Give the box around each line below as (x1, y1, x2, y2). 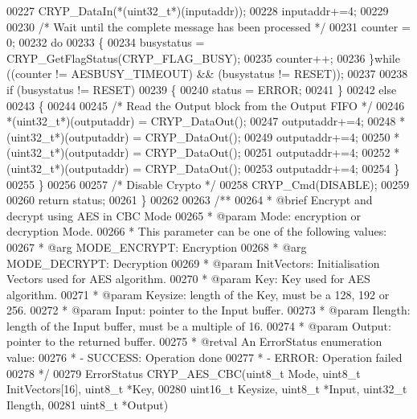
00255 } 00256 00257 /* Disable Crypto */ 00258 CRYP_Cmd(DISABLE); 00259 (6, 175, 410, 192)
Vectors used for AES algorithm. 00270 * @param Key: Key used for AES (6, 270, 370, 287)
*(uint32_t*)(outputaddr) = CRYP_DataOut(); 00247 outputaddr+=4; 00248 (6, 113, 396, 129)
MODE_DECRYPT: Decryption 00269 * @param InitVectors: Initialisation (6, 254, 380, 271)
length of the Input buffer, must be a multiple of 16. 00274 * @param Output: (6, 317, 391, 334)
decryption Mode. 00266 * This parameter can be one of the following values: (6, 223, 387, 240)
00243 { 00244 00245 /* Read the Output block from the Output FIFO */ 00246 (6, 97, 405, 113)
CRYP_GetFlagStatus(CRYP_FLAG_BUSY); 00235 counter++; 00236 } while (6, 49, 400, 66)
